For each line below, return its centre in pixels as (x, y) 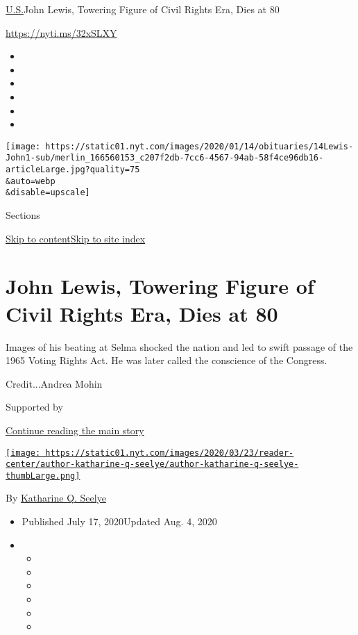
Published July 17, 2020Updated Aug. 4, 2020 (119, 521)
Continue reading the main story (75, 430)
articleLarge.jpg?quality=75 (73, 170)
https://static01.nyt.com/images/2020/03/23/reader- (170, 453)
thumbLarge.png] (43, 476)
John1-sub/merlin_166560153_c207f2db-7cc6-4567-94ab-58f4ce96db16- (165, 158)
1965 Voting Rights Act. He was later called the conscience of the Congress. (167, 360)
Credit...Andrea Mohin (54, 383)
